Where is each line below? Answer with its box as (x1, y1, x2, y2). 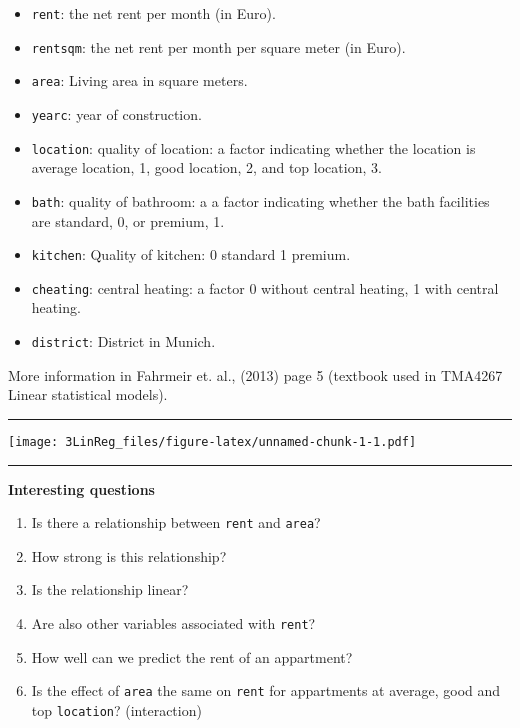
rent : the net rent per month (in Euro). (31, 3, 276, 23)
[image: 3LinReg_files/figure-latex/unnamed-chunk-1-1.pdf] (8, 434, 417, 449)
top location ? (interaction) (31, 699, 202, 720)
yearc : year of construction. (31, 103, 202, 124)
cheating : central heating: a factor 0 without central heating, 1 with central (31, 277, 499, 298)
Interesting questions (8, 478, 155, 499)
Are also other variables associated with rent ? (31, 612, 316, 633)
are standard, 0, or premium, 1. (31, 210, 225, 231)
